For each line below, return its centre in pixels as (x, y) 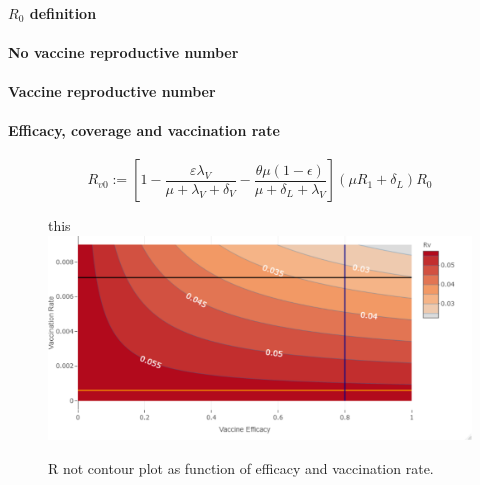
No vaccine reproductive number (123, 51)
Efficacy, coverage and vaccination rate (144, 130)
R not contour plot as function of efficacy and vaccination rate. (241, 467)
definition (63, 12)
